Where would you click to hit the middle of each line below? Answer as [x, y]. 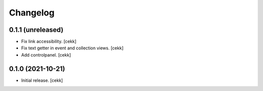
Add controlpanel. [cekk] [46, 55]
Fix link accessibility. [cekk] [49, 42]
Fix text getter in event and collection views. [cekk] [72, 48]
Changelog [32, 13]
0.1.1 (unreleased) [36, 30]
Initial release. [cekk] [42, 80]
